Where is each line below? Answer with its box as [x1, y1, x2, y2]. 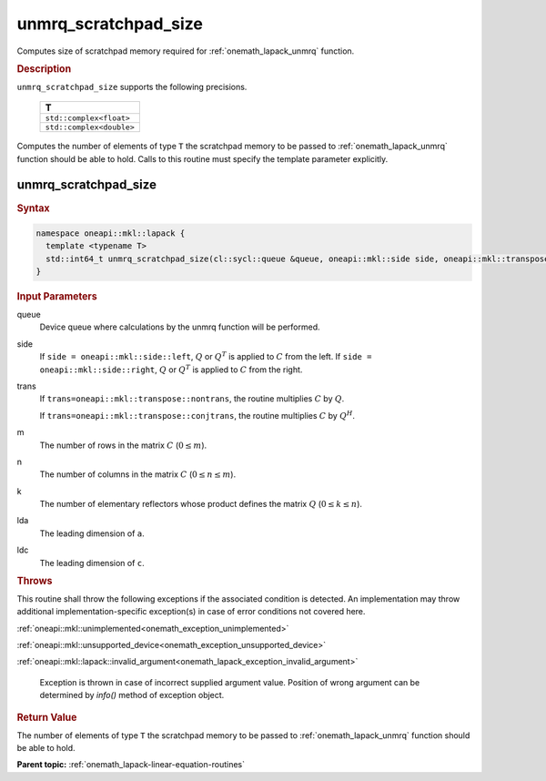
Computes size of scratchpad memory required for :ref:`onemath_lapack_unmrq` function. [16, 46, 355, 56]
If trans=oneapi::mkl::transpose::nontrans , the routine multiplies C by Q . [39, 393, 345, 404]
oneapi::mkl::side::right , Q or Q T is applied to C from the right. [39, 362, 303, 375]
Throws [16, 574, 53, 587]
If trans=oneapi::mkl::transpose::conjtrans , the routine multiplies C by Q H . [39, 410, 355, 421]
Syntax [16, 201, 50, 214]
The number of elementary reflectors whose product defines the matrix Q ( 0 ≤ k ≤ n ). [39, 499, 363, 510]
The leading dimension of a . [39, 528, 145, 539]
